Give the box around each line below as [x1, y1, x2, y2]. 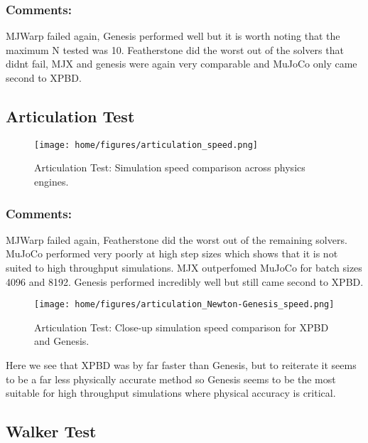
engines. [34, 174, 69, 189]
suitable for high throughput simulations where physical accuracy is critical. [6, 385, 336, 400]
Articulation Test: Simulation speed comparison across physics [34, 160, 305, 175]
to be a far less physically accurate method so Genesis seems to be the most [6, 371, 336, 386]
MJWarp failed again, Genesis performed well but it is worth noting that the [6, 28, 340, 43]
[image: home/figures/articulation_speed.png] [34, 139, 258, 150]
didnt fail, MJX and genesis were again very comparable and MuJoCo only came [6, 56, 357, 71]
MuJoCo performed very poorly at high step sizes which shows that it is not [6, 246, 338, 261]
